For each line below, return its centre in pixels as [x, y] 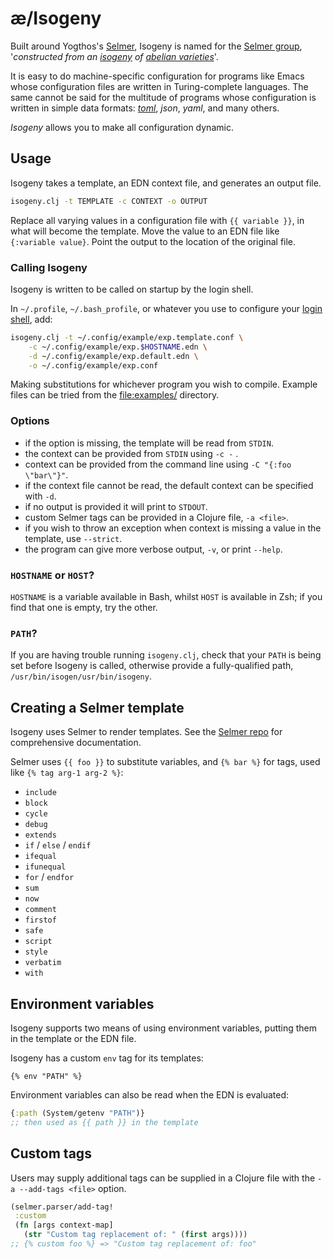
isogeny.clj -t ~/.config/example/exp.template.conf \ [127, 337]
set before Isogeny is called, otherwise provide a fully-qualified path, [152, 666]
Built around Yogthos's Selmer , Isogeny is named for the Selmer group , [156, 46]
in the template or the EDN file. [73, 1038]
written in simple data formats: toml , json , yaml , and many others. [145, 108]
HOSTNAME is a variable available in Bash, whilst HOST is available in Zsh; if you [166, 597]
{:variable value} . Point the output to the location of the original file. [153, 241]
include [40, 793]
